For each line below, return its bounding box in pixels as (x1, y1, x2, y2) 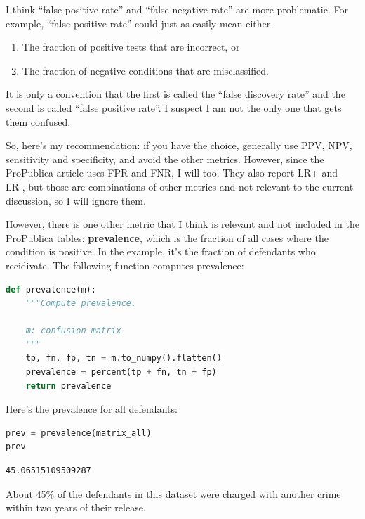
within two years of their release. (6, 500, 146, 515)
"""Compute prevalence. (25, 298, 137, 309)
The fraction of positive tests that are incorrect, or (22, 39, 240, 54)
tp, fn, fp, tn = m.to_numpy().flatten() (25, 353, 222, 364)
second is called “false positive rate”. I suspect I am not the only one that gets (6, 100, 342, 115)
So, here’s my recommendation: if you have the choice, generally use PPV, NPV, (6, 138, 352, 153)
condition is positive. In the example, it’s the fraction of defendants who (6, 244, 316, 259)
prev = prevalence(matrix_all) (6, 428, 152, 438)
